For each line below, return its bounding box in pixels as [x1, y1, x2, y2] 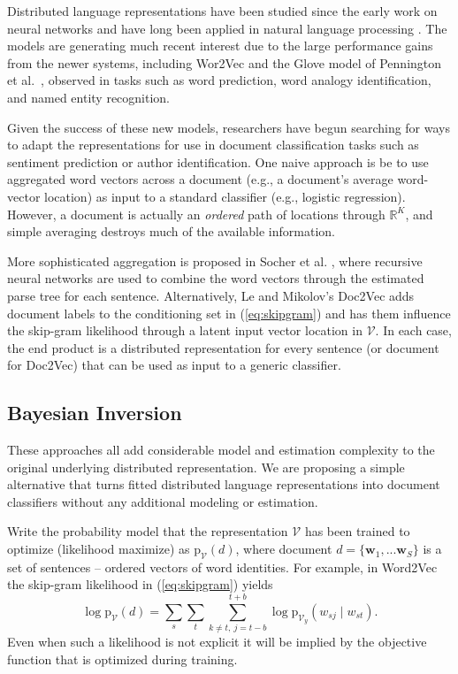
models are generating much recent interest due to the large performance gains [7, 36, 433, 55]
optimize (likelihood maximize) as [7, 540, 190, 558]
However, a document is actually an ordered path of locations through [7, 204, 385, 223]
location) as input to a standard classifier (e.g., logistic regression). [44, 187, 406, 205]
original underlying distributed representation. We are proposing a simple [7, 457, 405, 476]
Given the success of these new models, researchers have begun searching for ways [7, 118, 451, 136]
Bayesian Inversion [7, 399, 182, 426]
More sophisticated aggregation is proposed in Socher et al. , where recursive [7, 251, 423, 270]
